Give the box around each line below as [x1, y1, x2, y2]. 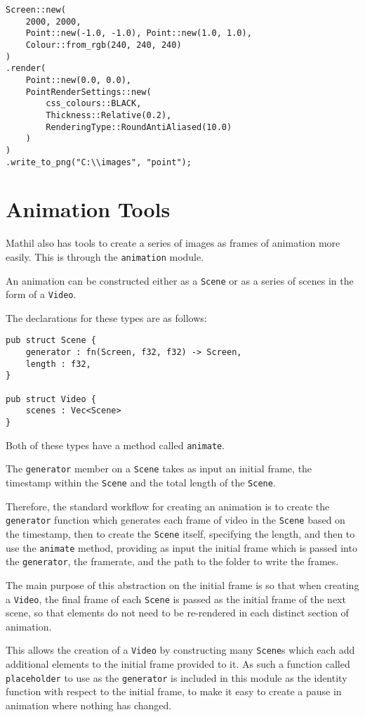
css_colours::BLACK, [46, 98, 142, 109]
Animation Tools [6, 195, 171, 224]
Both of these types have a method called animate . [6, 437, 225, 452]
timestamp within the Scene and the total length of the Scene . [6, 475, 276, 490]
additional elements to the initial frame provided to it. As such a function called [6, 657, 350, 671]
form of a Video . [6, 287, 77, 302]
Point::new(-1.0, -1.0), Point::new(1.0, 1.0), [25, 28, 252, 39]
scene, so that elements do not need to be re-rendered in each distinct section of [6, 605, 349, 620]
